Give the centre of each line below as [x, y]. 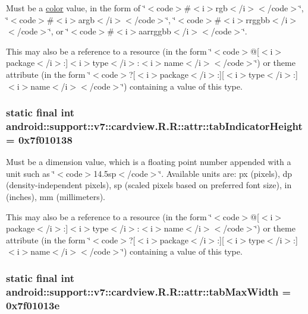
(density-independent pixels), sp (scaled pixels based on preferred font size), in [149, 185]
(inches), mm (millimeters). [56, 196]
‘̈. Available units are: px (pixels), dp [226, 173]
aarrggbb [155, 31]
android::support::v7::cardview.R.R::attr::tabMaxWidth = [149, 291]
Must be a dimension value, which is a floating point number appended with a [149, 162]
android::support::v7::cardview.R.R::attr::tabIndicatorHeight [154, 126]
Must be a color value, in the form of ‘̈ [76, 8]
